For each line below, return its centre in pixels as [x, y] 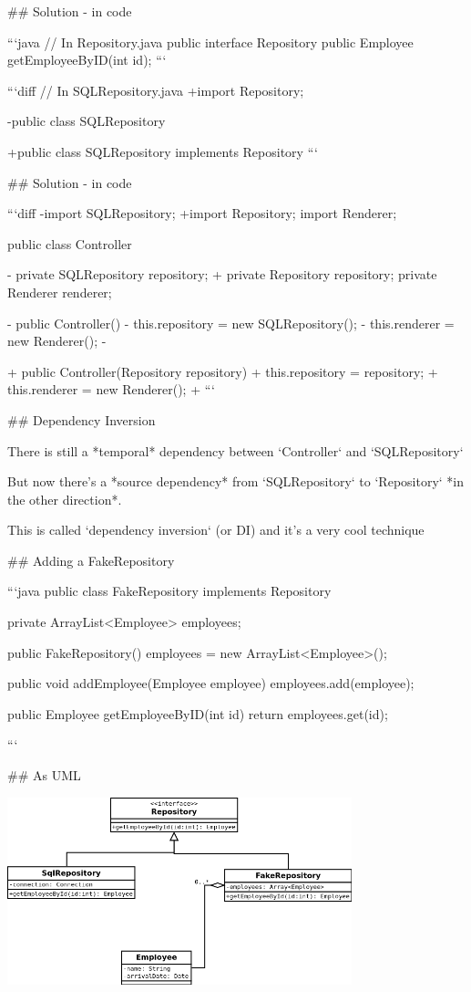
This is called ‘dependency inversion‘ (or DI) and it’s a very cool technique [216, 530]
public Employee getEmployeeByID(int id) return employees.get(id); [198, 713]
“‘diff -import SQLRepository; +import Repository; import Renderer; [202, 213]
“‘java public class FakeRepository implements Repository [169, 591]
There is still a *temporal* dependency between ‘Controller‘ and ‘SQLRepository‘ [235, 450]
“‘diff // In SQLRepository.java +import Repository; [156, 90]
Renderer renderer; [60, 292]
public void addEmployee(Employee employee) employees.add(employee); [211, 683]
